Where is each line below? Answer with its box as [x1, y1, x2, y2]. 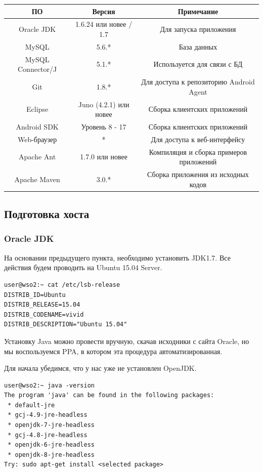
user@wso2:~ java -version [4, 381, 95, 389]
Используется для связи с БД [153, 59, 243, 69]
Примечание [178, 6, 218, 16]
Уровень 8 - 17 [81, 121, 126, 132]
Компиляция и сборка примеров [149, 146, 247, 157]
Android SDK [16, 121, 59, 132]
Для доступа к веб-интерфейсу [151, 134, 245, 144]
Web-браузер [17, 134, 57, 144]
